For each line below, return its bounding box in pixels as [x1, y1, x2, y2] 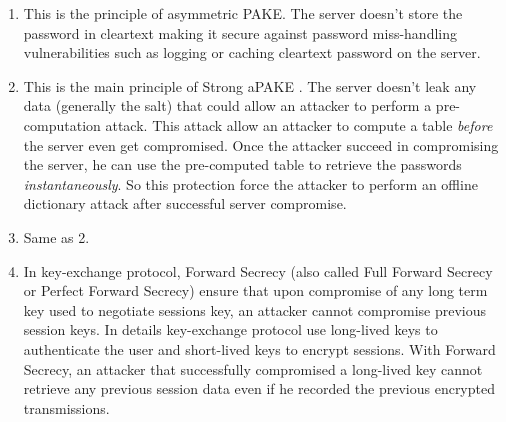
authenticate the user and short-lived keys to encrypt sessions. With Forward [23, 338, 496, 359]
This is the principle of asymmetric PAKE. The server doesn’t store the [23, 3, 463, 23]
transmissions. [23, 397, 110, 418]
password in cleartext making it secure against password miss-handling [23, 22, 457, 43]
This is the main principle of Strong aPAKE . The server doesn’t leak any [23, 75, 477, 96]
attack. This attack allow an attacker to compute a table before [105, 114, 493, 135]
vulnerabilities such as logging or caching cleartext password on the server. [23, 42, 481, 63]
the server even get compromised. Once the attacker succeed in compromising [23, 134, 499, 155]
